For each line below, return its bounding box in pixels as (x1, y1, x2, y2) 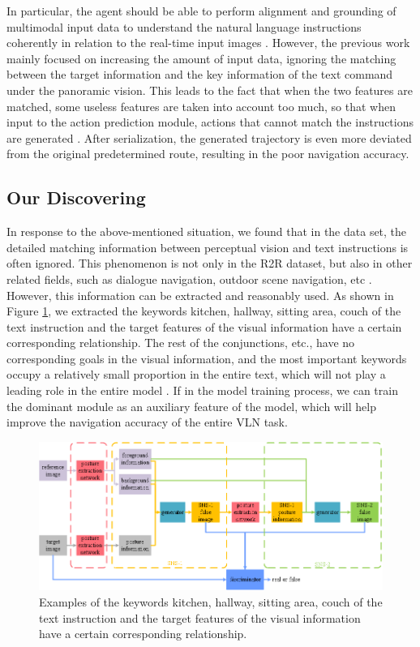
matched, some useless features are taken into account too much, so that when (6, 97, 396, 114)
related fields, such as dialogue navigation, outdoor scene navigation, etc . (6, 270, 372, 287)
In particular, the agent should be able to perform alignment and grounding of (6, 2, 396, 19)
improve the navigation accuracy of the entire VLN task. (6, 413, 288, 431)
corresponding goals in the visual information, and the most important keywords (6, 349, 407, 366)
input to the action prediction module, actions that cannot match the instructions (6, 114, 414, 131)
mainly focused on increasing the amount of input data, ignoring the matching (6, 49, 396, 66)
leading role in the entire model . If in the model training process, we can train (6, 382, 398, 399)
